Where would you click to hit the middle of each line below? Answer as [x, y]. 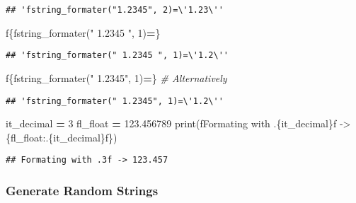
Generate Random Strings [82, 190]
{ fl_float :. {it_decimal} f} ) [62, 137]
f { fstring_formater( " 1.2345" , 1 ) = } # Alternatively [116, 77]
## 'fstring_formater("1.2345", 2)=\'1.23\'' [115, 10]
